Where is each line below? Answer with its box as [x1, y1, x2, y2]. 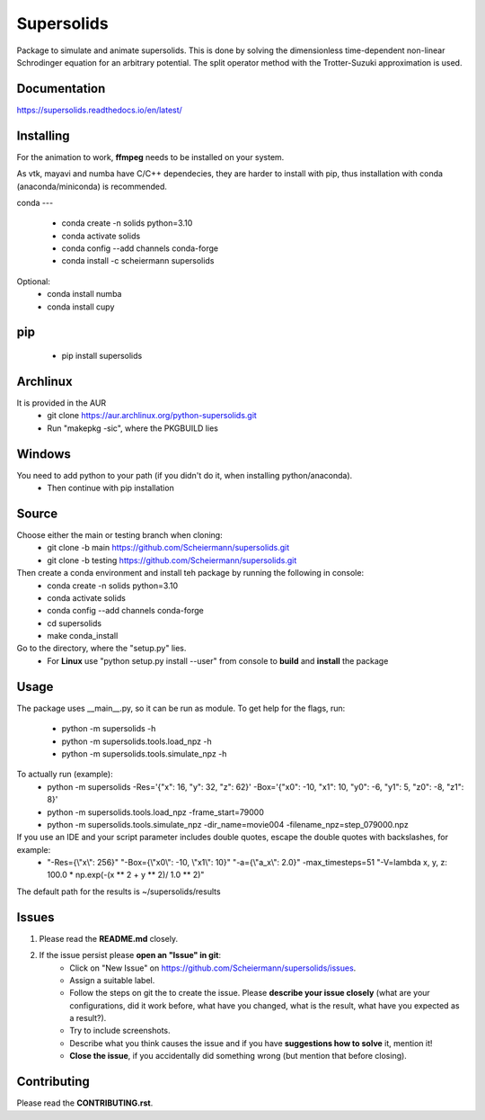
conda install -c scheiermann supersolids [61, 255, 215, 266]
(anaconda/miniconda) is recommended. [16, 181, 168, 192]
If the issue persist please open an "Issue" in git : [39, 950, 222, 961]
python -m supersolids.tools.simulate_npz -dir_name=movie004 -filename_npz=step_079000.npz [47, 819, 409, 829]
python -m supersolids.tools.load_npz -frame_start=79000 [47, 806, 265, 818]
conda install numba [47, 289, 122, 300]
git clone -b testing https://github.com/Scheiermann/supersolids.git [47, 554, 297, 566]
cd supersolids [47, 617, 102, 629]
